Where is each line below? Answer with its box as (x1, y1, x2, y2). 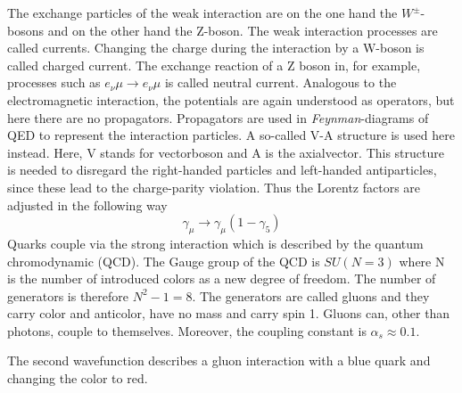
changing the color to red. (7, 369, 148, 388)
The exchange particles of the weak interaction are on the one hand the (7, 4, 398, 21)
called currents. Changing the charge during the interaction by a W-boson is (7, 38, 425, 57)
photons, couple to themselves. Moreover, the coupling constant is (7, 321, 367, 340)
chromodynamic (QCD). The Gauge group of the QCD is (7, 251, 320, 270)
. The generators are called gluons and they (192, 286, 430, 305)
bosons (7, 20, 44, 39)
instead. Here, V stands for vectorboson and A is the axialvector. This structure (7, 143, 444, 161)
